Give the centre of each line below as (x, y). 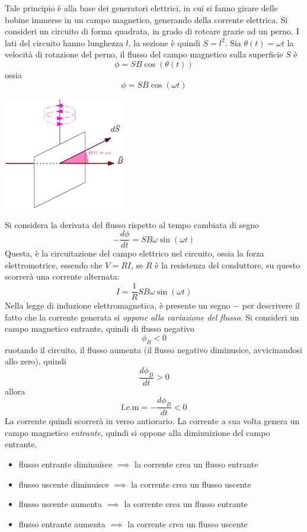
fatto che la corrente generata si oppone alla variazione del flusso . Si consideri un (152, 317)
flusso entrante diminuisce (65, 464)
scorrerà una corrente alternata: (62, 276)
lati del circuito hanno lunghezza (64, 42)
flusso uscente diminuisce (64, 484)
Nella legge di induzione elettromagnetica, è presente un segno (118, 305)
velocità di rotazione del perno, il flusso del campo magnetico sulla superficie (144, 54)
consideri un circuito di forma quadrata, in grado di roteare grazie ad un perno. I (152, 31)
